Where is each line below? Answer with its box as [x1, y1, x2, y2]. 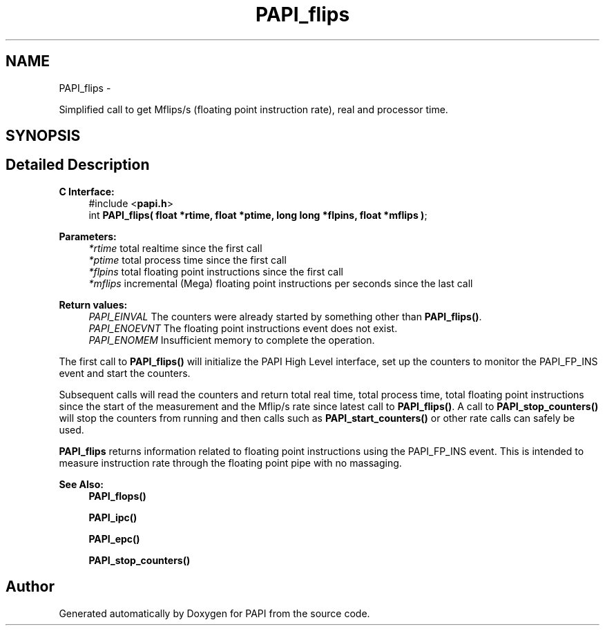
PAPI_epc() [88, 532, 140, 545]
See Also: [59, 478, 104, 490]
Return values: [59, 298, 128, 311]
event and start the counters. [59, 367, 191, 379]
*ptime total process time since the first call [88, 253, 287, 266]
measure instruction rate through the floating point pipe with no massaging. [59, 456, 402, 469]
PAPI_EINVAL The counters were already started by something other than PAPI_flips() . [88, 310, 482, 322]
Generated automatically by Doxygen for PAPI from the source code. [59, 607, 370, 619]
